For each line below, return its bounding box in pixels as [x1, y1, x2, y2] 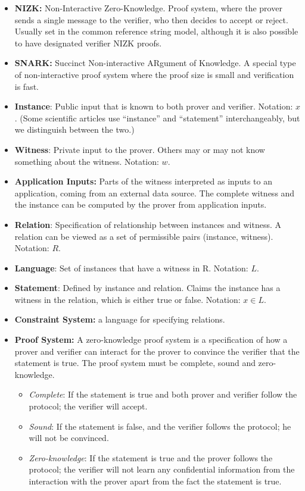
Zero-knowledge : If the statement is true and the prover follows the [29, 451, 273, 464]
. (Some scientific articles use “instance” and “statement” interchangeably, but [14, 111, 300, 124]
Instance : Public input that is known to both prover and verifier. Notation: [14, 100, 293, 112]
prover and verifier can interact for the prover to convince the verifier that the [14, 345, 300, 357]
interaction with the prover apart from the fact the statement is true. [29, 475, 282, 487]
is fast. [14, 80, 39, 92]
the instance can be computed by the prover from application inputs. [14, 198, 267, 211]
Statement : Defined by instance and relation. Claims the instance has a [14, 282, 281, 294]
